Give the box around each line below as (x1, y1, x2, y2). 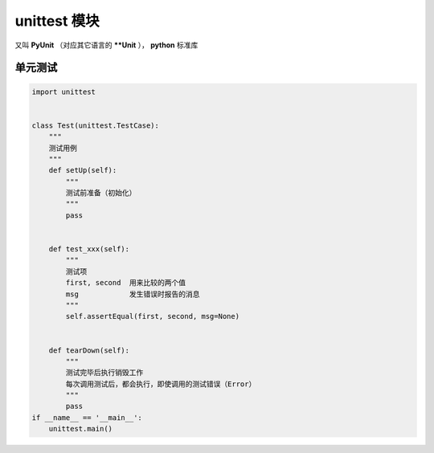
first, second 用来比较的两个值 (65, 278, 186, 288)
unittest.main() (48, 424, 113, 434)
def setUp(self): (48, 165, 117, 175)
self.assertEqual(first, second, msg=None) (65, 312, 240, 321)
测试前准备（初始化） (65, 189, 137, 198)
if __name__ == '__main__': (31, 413, 142, 422)
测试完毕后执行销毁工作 (65, 368, 144, 377)
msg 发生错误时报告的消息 (65, 289, 200, 299)
